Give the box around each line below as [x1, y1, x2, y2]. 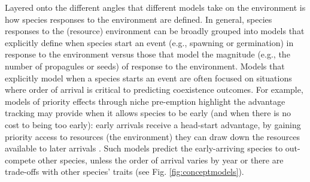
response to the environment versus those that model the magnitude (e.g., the [5, 48, 290, 60]
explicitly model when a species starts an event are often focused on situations [5, 71, 292, 84]
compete [5, 153, 35, 166]
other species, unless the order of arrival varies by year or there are [38, 153, 284, 166]
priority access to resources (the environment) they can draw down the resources [5, 130, 300, 142]
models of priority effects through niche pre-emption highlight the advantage [5, 95, 285, 107]
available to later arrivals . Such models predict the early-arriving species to [5, 142, 283, 154]
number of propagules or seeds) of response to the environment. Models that [5, 59, 285, 72]
